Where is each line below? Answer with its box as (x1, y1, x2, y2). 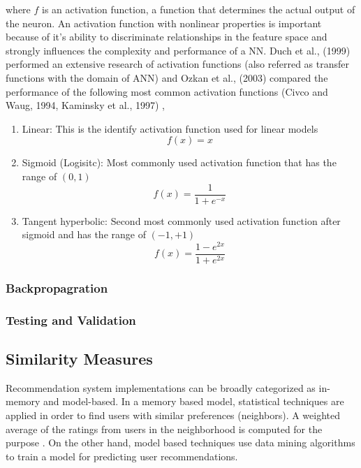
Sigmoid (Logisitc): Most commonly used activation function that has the (22, 155, 337, 170)
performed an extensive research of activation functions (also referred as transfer (6, 57, 349, 71)
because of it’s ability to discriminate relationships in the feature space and (6, 29, 327, 44)
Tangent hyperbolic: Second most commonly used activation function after (22, 213, 341, 228)
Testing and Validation (6, 311, 136, 328)
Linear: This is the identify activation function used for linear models (22, 121, 318, 136)
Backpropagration (6, 279, 108, 296)
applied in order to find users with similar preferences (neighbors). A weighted (6, 408, 341, 422)
